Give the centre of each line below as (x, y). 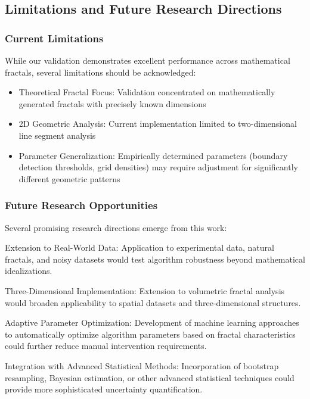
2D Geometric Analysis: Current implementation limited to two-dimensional (158, 124)
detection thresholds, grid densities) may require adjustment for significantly (158, 167)
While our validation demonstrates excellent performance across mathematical (148, 60)
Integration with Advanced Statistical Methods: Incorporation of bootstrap (142, 365)
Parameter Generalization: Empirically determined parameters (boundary (153, 155)
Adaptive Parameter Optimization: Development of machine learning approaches (152, 322)
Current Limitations (54, 38)
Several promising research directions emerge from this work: (116, 227)
